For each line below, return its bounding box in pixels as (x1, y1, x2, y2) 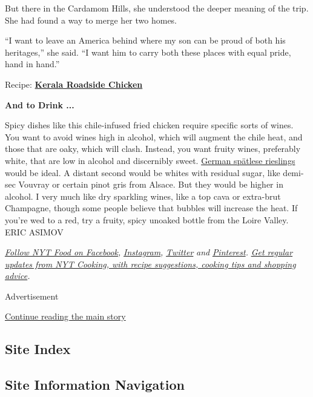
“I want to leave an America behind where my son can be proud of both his (5, 34, 286, 47)
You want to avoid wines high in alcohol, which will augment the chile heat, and (5, 130, 303, 143)
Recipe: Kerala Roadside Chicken (5, 77, 143, 90)
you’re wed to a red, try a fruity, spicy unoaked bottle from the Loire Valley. (5, 213, 289, 226)
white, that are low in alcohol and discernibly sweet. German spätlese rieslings (5, 154, 295, 166)
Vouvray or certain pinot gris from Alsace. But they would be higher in (18, 178, 283, 191)
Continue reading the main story (5, 310, 126, 323)
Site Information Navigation (5, 375, 185, 394)
